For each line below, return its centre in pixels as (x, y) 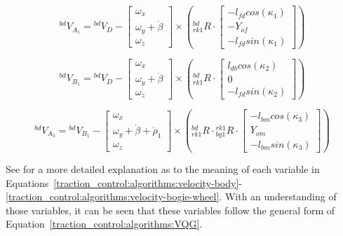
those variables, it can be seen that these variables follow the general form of (170, 210)
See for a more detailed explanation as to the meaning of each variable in (163, 168)
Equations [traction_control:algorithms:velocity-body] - (124, 182)
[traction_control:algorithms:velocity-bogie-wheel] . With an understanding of (171, 196)
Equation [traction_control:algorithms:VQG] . (104, 224)
